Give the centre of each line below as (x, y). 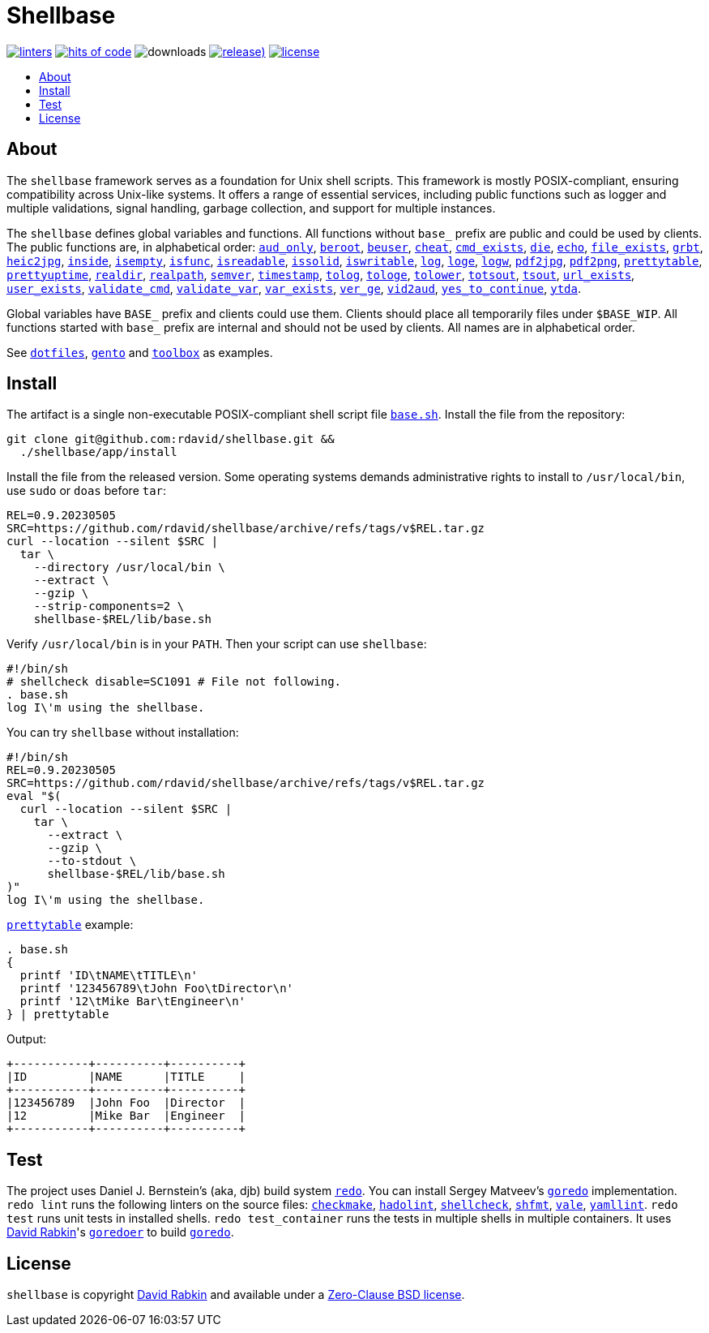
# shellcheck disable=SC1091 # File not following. (174, 682)
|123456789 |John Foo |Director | (126, 1103)
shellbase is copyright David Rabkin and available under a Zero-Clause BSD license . (236, 1295)
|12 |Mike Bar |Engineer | (126, 1116)
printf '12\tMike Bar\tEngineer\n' (133, 1002)
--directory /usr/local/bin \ (129, 568)
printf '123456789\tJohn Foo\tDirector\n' (157, 989)
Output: (27, 1039)
